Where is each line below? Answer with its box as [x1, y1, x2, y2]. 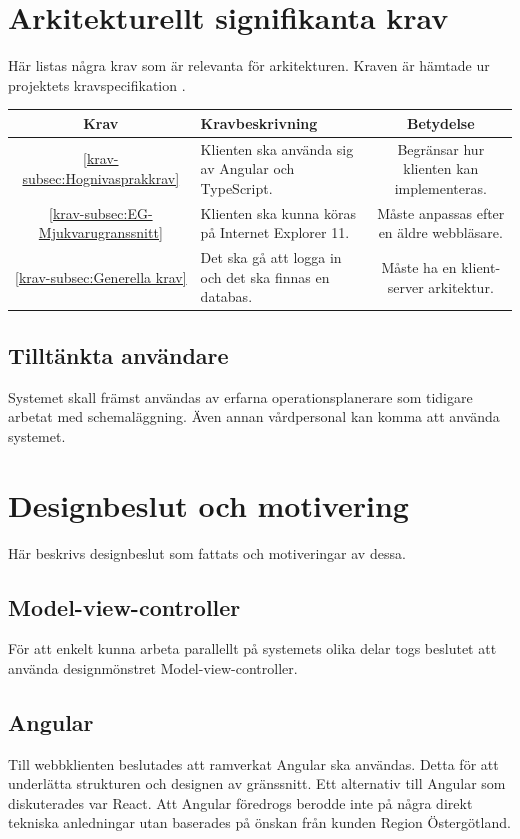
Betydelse [406, 112, 475, 133]
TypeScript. [200, 177, 273, 198]
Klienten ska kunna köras [200, 202, 356, 223]
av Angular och [200, 158, 295, 179]
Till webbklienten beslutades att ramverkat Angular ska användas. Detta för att [8, 753, 499, 774]
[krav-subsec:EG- [49, 202, 153, 223]
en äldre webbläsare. [378, 222, 503, 243]
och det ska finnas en [200, 266, 330, 287]
